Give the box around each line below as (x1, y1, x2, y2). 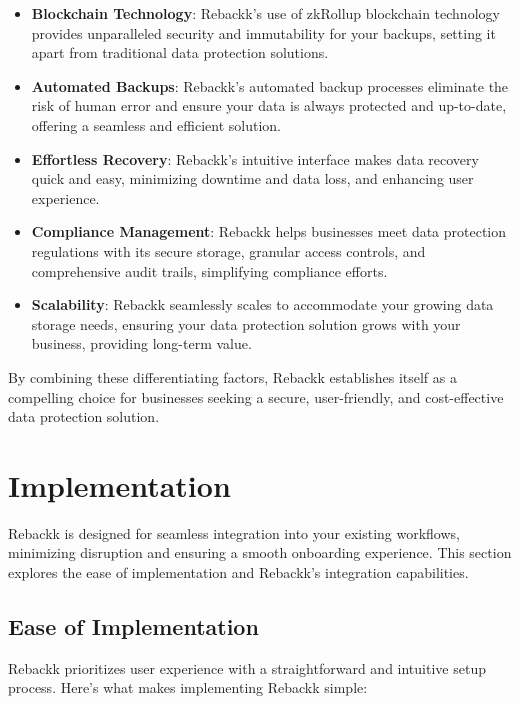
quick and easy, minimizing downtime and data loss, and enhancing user (31, 168, 474, 189)
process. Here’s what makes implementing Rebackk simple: (8, 677, 368, 698)
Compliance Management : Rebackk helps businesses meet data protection (31, 221, 507, 242)
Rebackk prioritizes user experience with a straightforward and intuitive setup (8, 657, 486, 678)
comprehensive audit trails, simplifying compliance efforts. (31, 260, 388, 281)
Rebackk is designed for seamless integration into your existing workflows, (8, 522, 460, 543)
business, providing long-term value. (31, 333, 252, 354)
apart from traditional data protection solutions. (31, 42, 329, 63)
